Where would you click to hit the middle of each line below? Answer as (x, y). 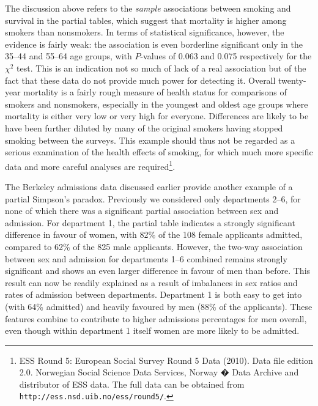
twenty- (292, 80)
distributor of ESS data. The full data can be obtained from (132, 384)
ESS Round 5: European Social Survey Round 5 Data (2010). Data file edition (166, 360)
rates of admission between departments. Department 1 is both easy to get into (153, 294)
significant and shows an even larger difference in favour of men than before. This (158, 271)
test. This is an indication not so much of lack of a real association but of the (161, 68)
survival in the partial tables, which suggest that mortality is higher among (146, 20)
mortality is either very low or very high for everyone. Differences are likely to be (157, 116)
